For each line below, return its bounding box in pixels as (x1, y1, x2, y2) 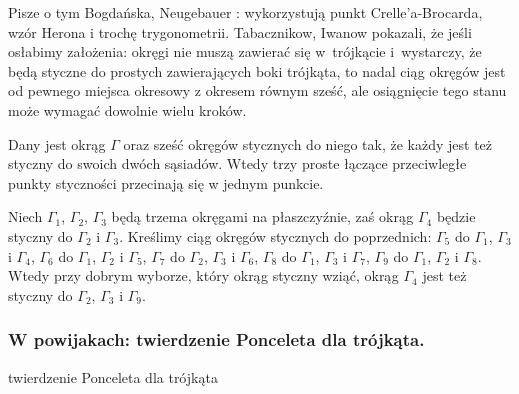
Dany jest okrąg (8, 133, 106, 154)
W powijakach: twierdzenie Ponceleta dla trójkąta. (8, 327, 425, 352)
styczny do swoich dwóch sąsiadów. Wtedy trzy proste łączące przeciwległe (8, 153, 467, 174)
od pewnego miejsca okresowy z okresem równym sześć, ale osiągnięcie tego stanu (8, 80, 507, 101)
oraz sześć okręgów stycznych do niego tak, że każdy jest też (123, 133, 493, 154)
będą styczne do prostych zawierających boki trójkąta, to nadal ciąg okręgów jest (8, 60, 506, 81)
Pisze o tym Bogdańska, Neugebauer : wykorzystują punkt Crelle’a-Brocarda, (8, 2, 483, 22)
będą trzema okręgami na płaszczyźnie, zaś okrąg (111, 206, 414, 227)
